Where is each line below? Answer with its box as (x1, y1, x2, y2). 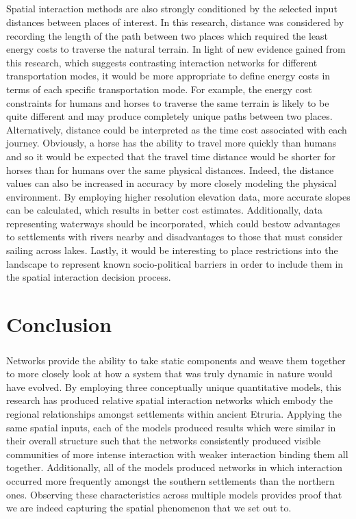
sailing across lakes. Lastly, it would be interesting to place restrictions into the (6, 243, 338, 257)
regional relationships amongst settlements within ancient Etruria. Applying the (6, 406, 342, 420)
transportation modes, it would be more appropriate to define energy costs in (6, 68, 331, 83)
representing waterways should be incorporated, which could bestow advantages (6, 216, 340, 230)
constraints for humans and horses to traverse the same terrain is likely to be (6, 95, 329, 110)
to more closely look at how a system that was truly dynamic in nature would (6, 366, 333, 381)
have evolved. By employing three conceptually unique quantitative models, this (6, 379, 342, 394)
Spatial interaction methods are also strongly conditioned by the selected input (6, 1, 338, 16)
